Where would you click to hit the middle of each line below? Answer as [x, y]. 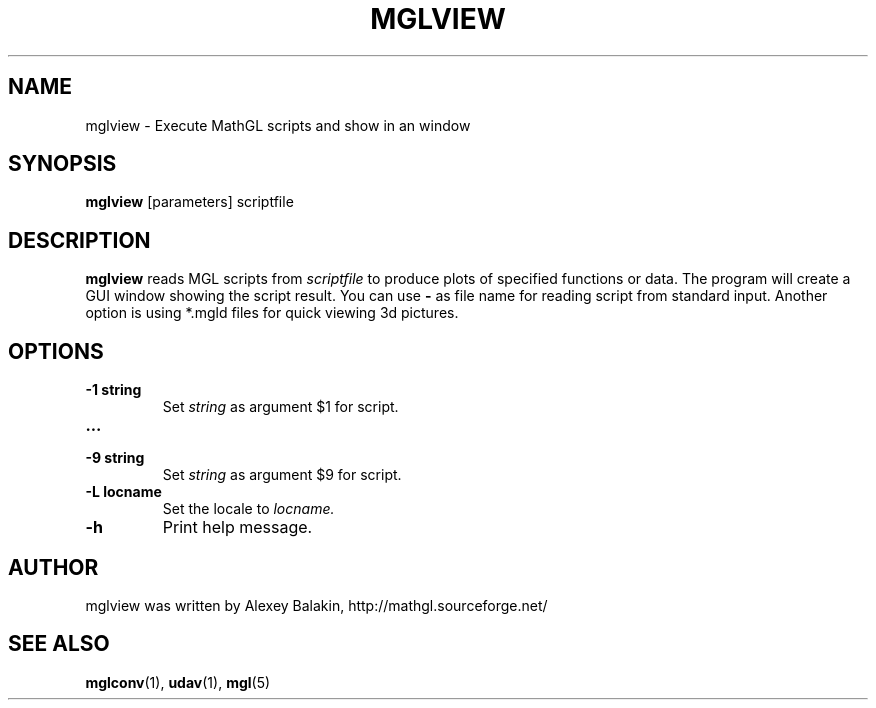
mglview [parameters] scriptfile [189, 202]
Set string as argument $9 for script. [282, 475]
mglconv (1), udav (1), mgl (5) [178, 682]
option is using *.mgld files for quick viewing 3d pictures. [272, 313]
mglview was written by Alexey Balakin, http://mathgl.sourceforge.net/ [316, 605]
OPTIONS [56, 351]
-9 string [115, 458]
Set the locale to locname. [248, 509]
